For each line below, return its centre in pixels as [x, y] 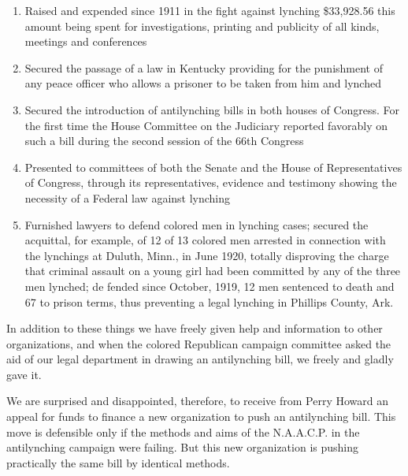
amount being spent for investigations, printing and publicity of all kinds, [202, 26]
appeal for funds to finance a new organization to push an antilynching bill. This [201, 416]
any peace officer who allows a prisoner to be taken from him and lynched [203, 83]
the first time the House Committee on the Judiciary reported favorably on [206, 125]
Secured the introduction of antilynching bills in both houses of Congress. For [212, 109]
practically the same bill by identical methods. [118, 462]
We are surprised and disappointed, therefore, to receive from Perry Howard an [197, 401]
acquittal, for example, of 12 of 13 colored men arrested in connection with [205, 240]
